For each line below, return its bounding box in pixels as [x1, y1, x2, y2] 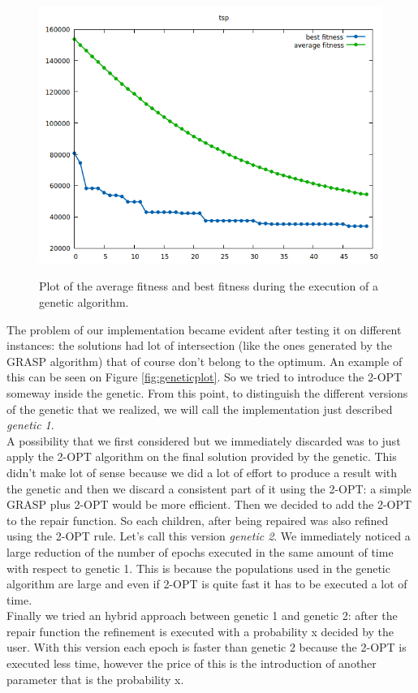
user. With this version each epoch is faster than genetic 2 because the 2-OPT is [6, 639, 407, 656]
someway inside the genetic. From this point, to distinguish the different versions [6, 384, 408, 401]
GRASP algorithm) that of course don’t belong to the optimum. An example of [6, 352, 403, 369]
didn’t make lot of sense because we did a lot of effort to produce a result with [6, 463, 398, 480]
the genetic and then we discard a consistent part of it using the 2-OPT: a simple [6, 480, 412, 497]
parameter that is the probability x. [6, 670, 184, 687]
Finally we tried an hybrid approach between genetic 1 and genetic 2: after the [6, 607, 398, 624]
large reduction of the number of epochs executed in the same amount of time [6, 543, 394, 560]
